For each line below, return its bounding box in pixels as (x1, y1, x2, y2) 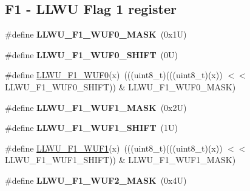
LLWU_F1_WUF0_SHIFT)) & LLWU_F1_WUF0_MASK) (5, 80, 236, 93)
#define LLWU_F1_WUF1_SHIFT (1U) (5, 121, 178, 134)
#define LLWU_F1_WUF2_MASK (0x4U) (5, 173, 187, 186)
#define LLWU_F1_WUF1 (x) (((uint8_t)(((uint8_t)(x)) (5, 141, 223, 154)
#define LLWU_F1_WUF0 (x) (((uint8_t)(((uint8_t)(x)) (5, 69, 223, 81)
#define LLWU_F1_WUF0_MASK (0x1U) (5, 28, 187, 41)
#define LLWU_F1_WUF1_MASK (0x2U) (5, 101, 187, 113)
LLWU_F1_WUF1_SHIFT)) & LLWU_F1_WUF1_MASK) (5, 153, 236, 166)
